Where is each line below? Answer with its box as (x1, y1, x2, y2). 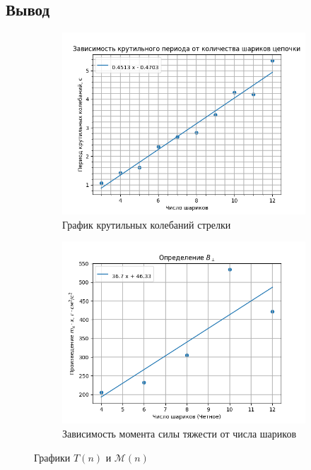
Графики (34, 450, 71, 464)
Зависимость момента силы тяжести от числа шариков (62, 426, 297, 440)
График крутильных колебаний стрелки (62, 217, 231, 231)
